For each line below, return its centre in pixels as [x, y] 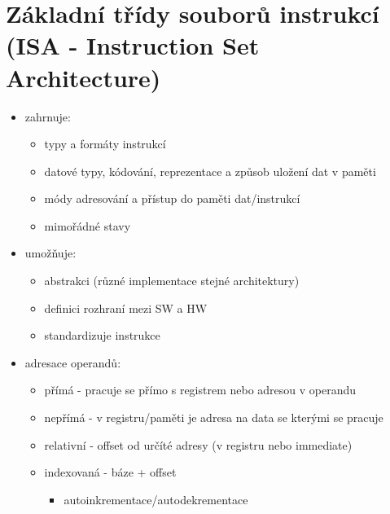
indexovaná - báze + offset [110, 472]
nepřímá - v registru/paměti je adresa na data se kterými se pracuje [214, 417]
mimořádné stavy [88, 225]
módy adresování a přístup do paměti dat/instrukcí [172, 198]
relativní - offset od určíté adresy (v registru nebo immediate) [198, 444]
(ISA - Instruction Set [133, 45]
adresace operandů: [73, 362]
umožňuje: [50, 253]
